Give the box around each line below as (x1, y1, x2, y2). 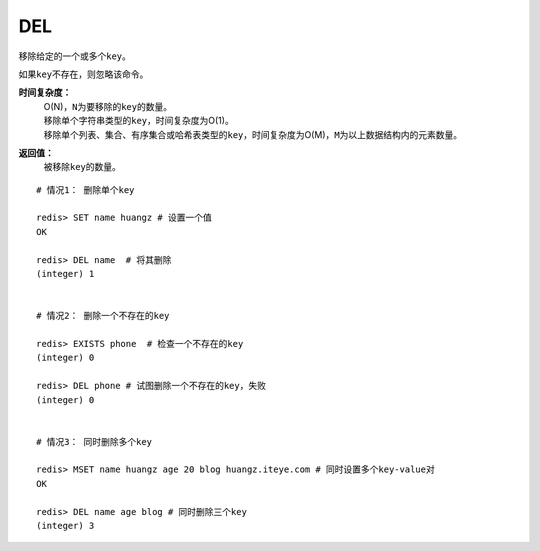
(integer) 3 (36, 520, 95, 532)
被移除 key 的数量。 (43, 161, 122, 173)
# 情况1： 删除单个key (36, 184, 135, 195)
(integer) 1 (36, 268, 95, 280)
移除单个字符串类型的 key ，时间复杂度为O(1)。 (43, 115, 234, 127)
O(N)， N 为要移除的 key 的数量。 (43, 100, 173, 112)
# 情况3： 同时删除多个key (36, 436, 153, 447)
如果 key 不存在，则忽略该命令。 (18, 68, 149, 80)
